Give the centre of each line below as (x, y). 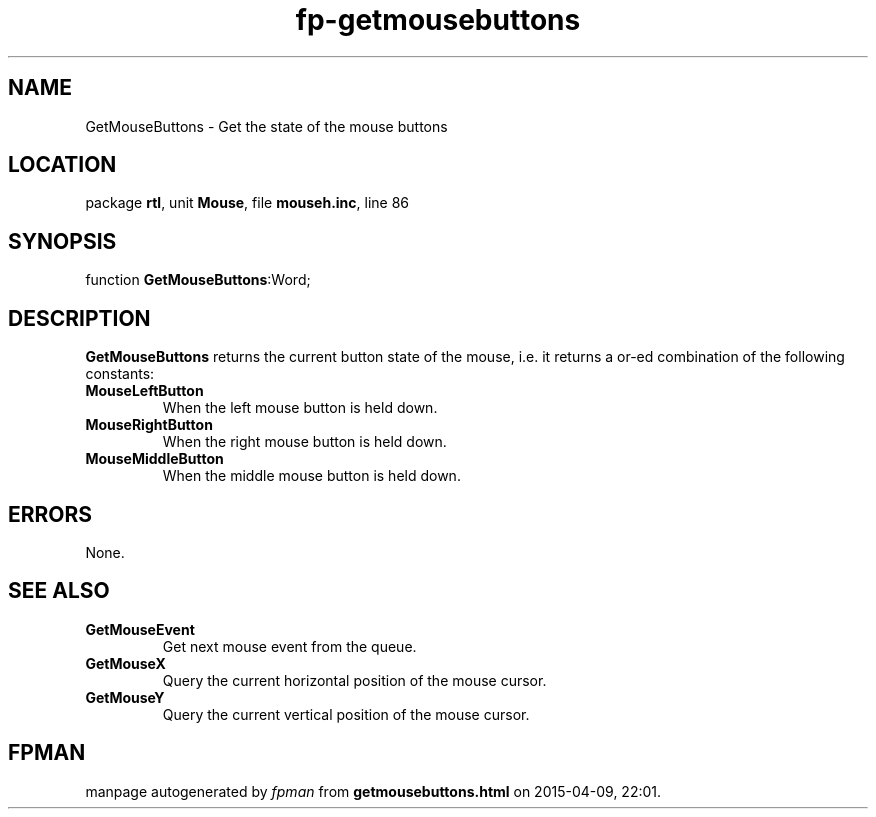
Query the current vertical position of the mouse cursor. (346, 714)
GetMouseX (125, 663)
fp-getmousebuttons (438, 20)
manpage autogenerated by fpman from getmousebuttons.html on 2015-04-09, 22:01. (373, 791)
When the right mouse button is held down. (304, 442)
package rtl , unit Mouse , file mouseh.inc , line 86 (247, 203)
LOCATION (62, 165)
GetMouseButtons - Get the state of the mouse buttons (266, 126)
